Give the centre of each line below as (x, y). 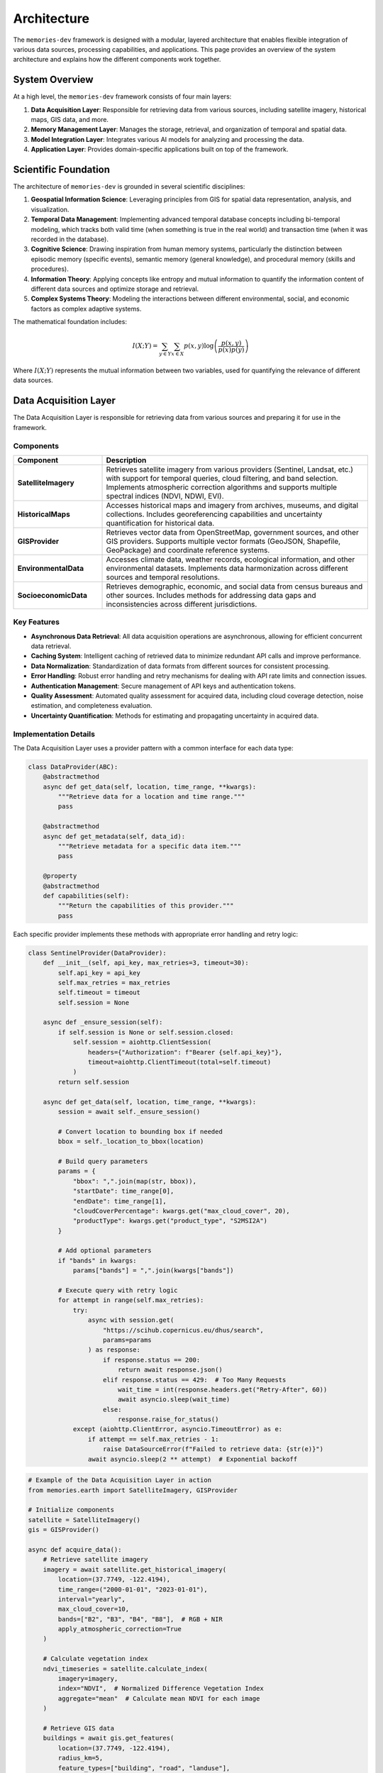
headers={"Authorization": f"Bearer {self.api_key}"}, (185, 1052)
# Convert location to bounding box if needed (140, 1132)
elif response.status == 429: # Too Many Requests (195, 1380)
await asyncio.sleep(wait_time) (174, 1400)
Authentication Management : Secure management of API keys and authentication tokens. (163, 686)
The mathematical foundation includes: (70, 322)
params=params (127, 1340)
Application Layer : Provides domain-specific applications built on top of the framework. (160, 150)
